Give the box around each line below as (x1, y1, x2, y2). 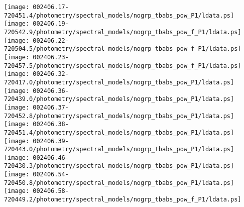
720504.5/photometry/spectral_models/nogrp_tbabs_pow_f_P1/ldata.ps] (4, 45, 241, 53)
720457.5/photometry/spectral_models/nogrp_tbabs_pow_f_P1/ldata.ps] (4, 62, 241, 69)
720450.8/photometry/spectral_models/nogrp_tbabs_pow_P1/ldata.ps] (4, 179, 234, 186)
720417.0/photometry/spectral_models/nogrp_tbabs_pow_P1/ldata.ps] (4, 78, 234, 86)
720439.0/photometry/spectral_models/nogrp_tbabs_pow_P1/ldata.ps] (4, 95, 234, 103)
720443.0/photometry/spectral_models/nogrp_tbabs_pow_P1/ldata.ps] (4, 146, 234, 153)
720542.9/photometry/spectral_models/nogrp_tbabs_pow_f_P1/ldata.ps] (4, 28, 241, 36)
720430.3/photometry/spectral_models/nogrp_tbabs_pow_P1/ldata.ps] (4, 162, 234, 170)
